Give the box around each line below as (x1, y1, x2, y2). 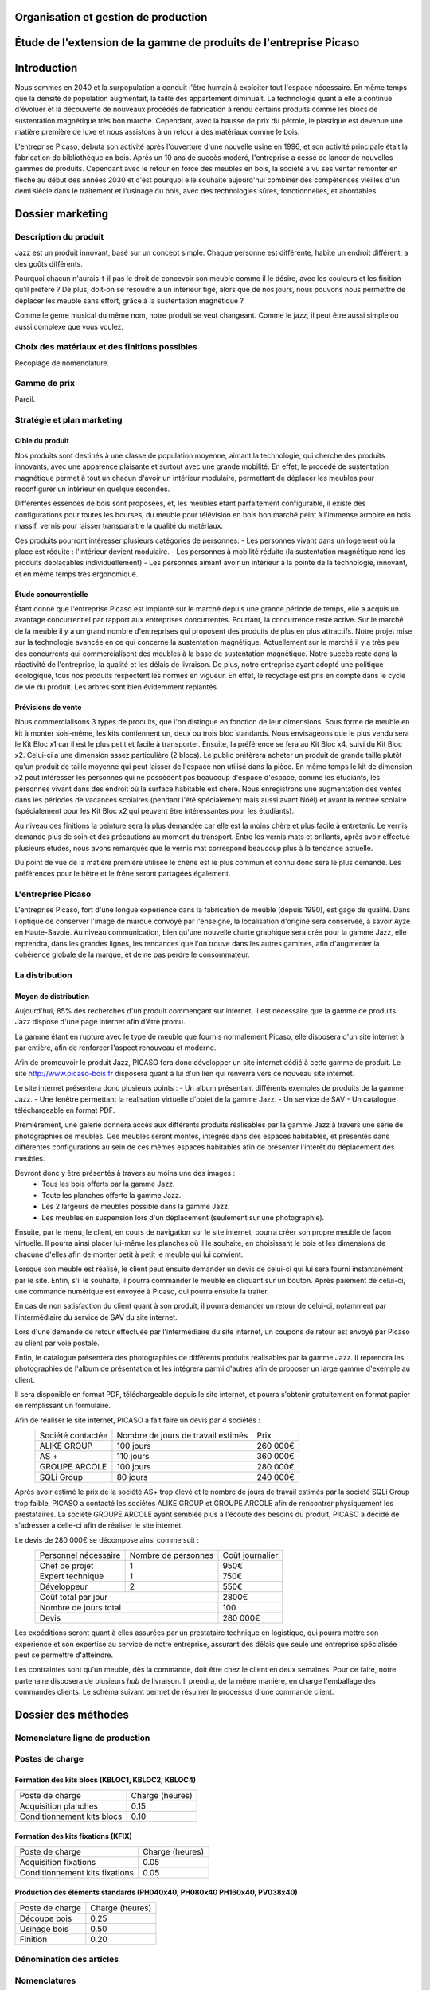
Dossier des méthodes (14, 1707, 129, 1721)
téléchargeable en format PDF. (14, 1106, 115, 1115)
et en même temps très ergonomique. (14, 569, 139, 579)
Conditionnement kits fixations (19, 1867, 135, 1878)
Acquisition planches (19, 1800, 99, 1811)
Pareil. (14, 394, 36, 404)
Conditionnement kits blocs (19, 1811, 123, 1822)
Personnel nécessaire (39, 1550, 121, 1561)
